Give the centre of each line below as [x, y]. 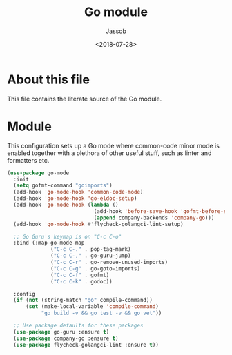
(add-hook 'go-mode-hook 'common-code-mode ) [78, 192]
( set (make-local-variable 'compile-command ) [92, 307]
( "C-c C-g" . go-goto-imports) [95, 268]
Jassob [116, 31]
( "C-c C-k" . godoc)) [81, 281]
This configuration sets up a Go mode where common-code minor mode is [113, 145]
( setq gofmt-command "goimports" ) [63, 186]
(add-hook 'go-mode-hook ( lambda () [66, 205]
